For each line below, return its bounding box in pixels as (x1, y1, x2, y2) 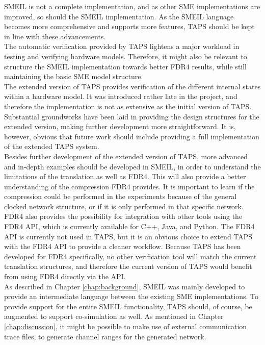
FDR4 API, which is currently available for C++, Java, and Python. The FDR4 (4, 221, 255, 232)
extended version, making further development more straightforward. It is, (4, 121, 236, 132)
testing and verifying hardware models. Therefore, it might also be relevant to (4, 51, 247, 61)
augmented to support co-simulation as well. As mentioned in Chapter (4, 311, 224, 322)
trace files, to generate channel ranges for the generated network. (4, 331, 206, 341)
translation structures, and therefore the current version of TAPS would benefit (4, 261, 252, 272)
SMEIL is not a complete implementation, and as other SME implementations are (4, 1, 260, 11)
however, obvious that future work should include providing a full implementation (4, 131, 259, 141)
